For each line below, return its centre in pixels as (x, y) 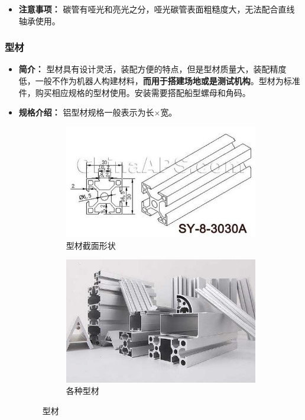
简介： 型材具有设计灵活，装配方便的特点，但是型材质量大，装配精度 (152, 69)
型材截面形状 (91, 245)
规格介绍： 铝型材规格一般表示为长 (86, 112)
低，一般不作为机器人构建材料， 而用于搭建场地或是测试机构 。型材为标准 (159, 81)
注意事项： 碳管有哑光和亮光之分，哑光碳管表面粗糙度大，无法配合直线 (157, 9)
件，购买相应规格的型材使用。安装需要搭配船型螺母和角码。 (134, 92)
